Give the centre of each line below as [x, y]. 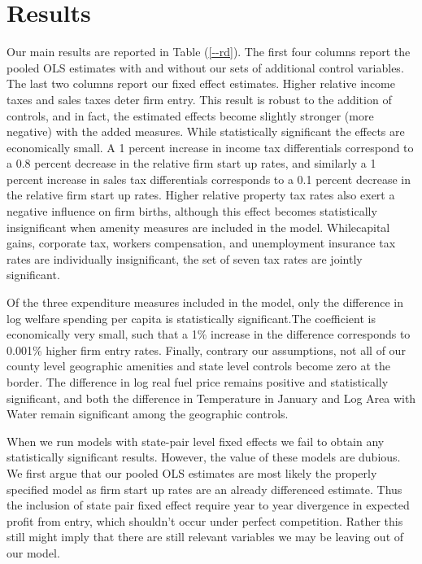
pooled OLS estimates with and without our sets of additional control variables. [205, 67]
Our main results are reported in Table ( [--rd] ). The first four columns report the [209, 52]
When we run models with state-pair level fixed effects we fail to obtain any [196, 441]
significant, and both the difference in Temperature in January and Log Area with [211, 398]
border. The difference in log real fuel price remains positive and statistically [198, 382]
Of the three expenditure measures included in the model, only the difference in [205, 302]
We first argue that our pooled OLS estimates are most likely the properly [192, 472]
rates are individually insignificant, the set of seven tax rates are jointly [185, 258]
